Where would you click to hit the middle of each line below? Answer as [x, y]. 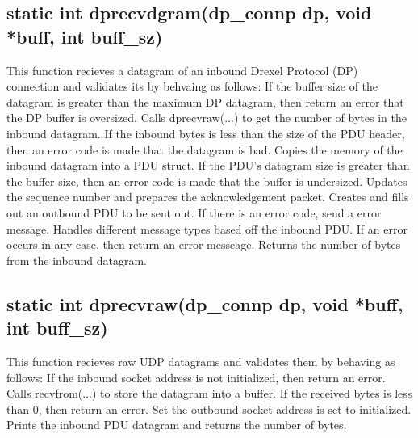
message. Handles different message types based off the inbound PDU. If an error [207, 228]
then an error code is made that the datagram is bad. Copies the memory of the [205, 149]
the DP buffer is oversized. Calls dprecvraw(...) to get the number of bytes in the [207, 118]
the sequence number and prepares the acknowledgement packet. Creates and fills [208, 197]
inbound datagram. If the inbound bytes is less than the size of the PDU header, [206, 133]
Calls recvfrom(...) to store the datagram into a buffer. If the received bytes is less [209, 393]
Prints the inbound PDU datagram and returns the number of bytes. [177, 425]
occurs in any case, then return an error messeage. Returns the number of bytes [204, 244]
